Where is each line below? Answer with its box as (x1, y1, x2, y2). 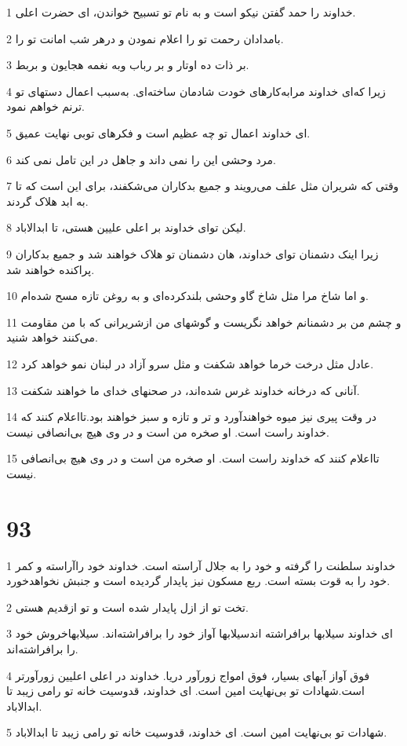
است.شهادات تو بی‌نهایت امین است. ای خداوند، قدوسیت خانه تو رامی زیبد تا (6, 682, 365, 699)
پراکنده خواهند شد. (6, 261, 95, 277)
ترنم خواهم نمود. (6, 98, 85, 115)
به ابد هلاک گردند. (6, 192, 89, 209)
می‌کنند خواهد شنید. (6, 329, 98, 346)
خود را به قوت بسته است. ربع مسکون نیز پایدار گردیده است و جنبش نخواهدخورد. (6, 572, 391, 589)
